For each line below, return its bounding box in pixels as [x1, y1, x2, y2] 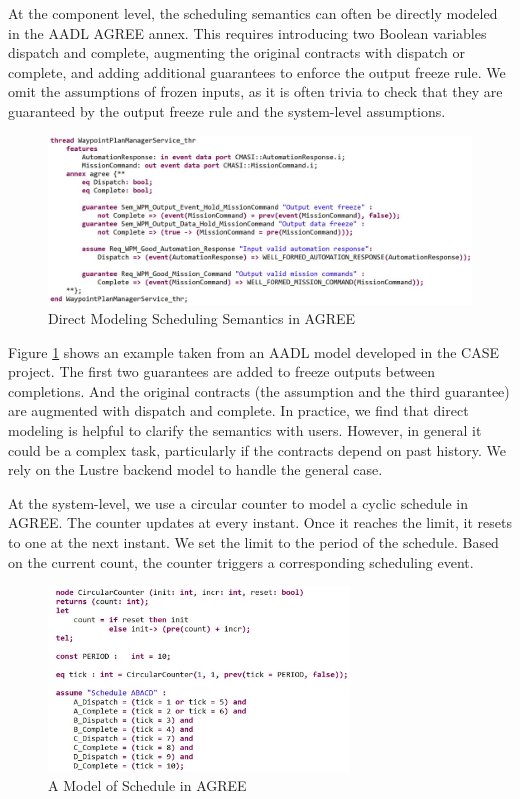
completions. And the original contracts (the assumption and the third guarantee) [8, 380, 510, 401]
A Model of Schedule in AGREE [48, 775, 247, 796]
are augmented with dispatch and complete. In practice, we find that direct [8, 400, 469, 421]
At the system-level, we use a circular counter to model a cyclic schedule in [8, 492, 468, 513]
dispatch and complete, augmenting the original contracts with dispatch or [8, 42, 465, 63]
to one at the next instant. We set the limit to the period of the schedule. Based [8, 532, 499, 553]
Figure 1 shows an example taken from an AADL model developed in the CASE [8, 341, 499, 362]
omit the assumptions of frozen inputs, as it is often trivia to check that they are [8, 81, 503, 102]
